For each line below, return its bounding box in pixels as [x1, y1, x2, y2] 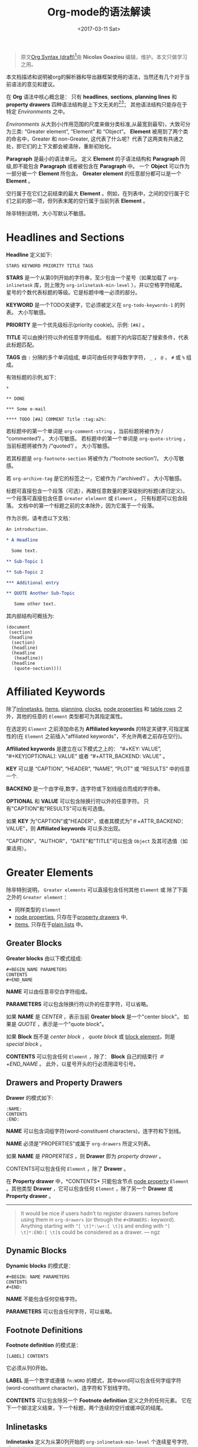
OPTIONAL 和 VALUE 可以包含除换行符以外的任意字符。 [6, 798, 143, 805]
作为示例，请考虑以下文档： [6, 515, 74, 522]
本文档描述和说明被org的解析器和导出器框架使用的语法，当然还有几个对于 [6, 73, 185, 80]
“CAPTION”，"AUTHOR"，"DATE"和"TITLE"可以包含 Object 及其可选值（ [6, 838, 183, 845]
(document [6, 624, 31, 631]
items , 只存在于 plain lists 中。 [14, 921, 87, 928]
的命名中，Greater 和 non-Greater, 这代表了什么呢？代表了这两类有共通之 [6, 135, 184, 142]
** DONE [6, 396, 25, 402]
